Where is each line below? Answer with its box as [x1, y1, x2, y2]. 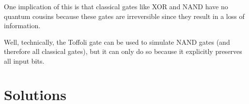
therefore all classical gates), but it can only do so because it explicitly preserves [4, 46, 242, 56]
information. [4, 20, 41, 31]
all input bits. [4, 55, 45, 66]
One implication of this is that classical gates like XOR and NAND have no [4, 1, 228, 11]
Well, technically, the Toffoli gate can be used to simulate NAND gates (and [4, 36, 230, 47]
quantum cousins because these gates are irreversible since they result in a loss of [4, 11, 245, 21]
